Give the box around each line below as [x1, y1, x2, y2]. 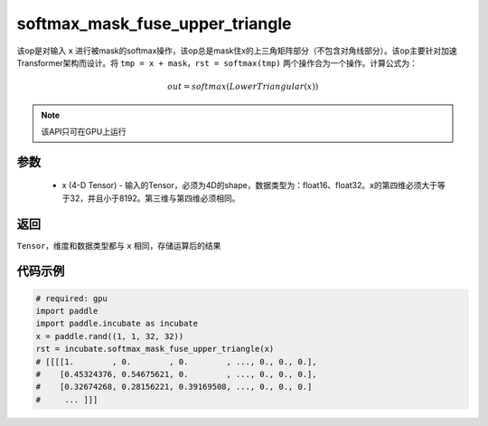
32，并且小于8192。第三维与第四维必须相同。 [69, 193, 240, 204]
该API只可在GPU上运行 [41, 126, 127, 137]
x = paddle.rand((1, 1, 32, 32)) [35, 331, 184, 341]
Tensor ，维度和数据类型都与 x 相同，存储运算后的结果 [16, 240, 221, 251]
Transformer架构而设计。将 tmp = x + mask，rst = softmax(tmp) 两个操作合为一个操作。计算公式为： [16, 57, 418, 68]
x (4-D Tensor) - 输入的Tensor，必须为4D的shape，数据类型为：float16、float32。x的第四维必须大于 [61, 180, 438, 191]
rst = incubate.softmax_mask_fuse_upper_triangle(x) [35, 344, 275, 355]
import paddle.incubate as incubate [35, 318, 199, 329]
